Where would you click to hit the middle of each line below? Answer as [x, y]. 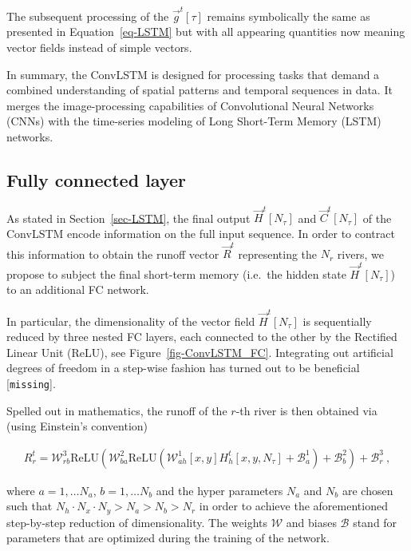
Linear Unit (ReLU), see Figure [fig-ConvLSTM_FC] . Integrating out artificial [200, 352]
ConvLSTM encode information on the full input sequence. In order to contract [201, 233]
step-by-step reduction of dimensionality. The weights [137, 522]
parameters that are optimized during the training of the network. [168, 538]
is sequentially [337, 321]
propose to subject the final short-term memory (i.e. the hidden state [176, 274]
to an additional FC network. [78, 289]
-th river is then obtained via [306, 410]
